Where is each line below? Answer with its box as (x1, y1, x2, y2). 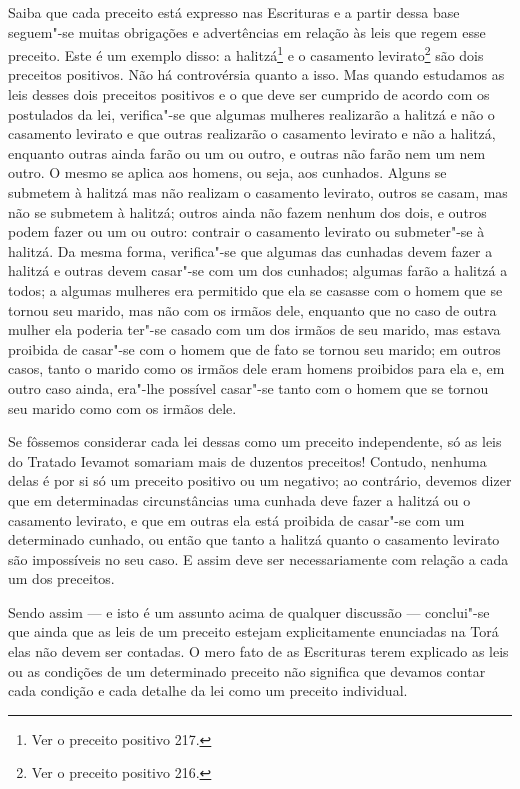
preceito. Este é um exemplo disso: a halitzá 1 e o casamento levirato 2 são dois (8, 42, 484, 65)
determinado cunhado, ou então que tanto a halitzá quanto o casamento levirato (8, 529, 500, 550)
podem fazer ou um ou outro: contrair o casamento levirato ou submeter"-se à (8, 221, 485, 242)
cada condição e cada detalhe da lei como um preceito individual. (8, 680, 408, 701)
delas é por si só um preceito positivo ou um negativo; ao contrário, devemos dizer (8, 470, 512, 491)
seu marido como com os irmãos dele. (8, 397, 237, 418)
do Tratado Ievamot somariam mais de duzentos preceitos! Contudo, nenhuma (8, 450, 487, 471)
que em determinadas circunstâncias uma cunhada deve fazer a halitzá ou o (8, 489, 471, 510)
